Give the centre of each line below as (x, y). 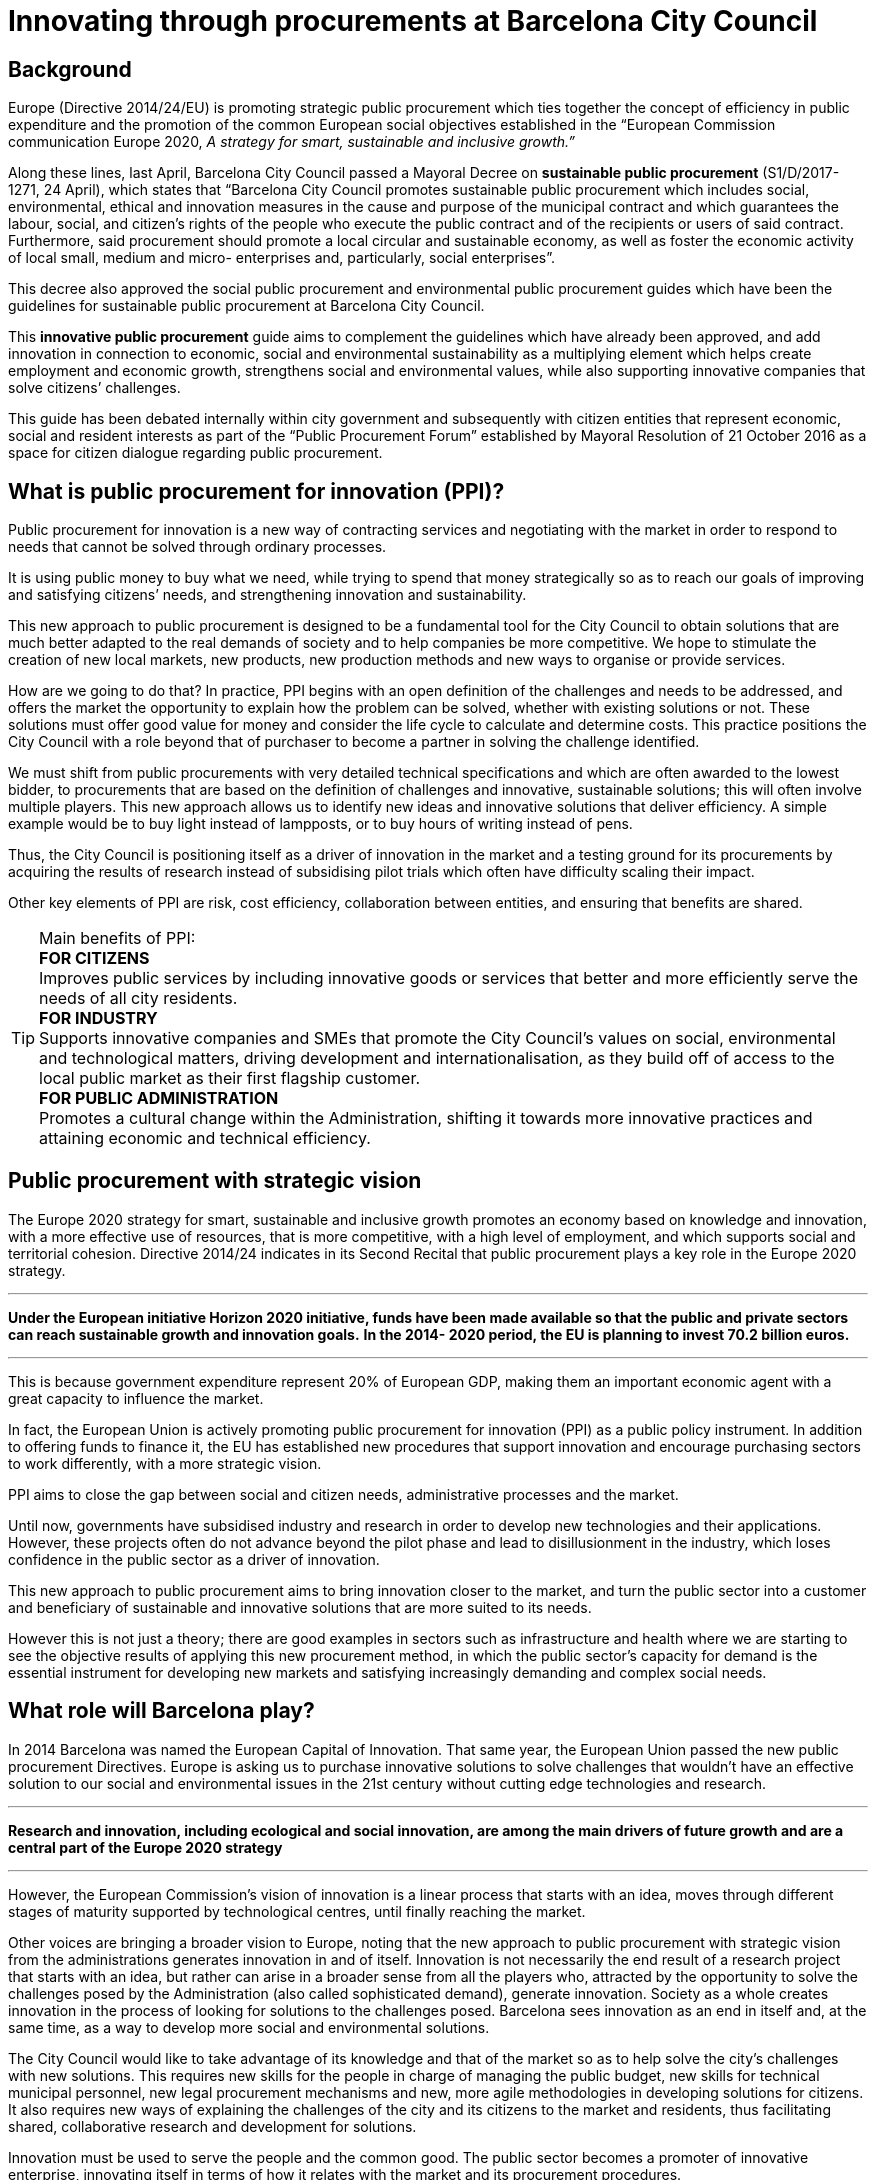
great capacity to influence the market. (136, 1398)
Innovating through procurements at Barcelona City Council (413, 21)
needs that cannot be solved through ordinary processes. (197, 547)
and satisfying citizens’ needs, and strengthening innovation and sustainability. (267, 595)
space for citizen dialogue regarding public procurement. (195, 453)
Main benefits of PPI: (117, 938)
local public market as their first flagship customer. (230, 1078)
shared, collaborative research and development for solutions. (212, 2126)
